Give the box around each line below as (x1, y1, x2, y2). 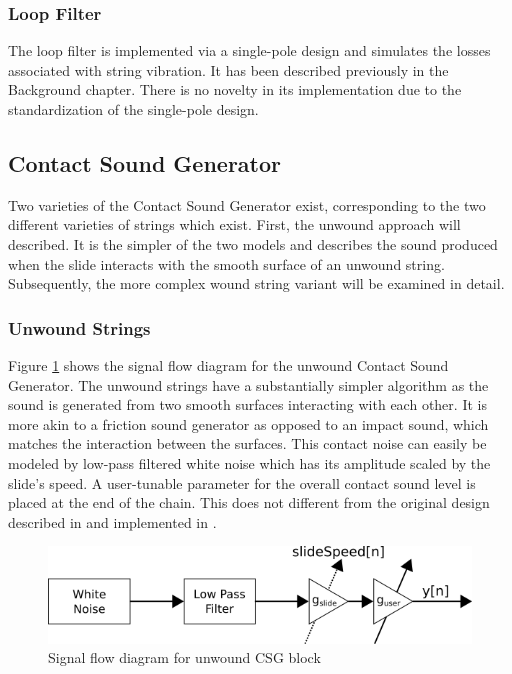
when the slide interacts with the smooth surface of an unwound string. (8, 253, 445, 274)
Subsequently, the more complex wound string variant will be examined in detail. (8, 273, 505, 294)
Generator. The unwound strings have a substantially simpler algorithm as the (8, 374, 489, 395)
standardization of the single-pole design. (8, 99, 259, 119)
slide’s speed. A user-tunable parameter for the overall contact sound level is (8, 472, 476, 493)
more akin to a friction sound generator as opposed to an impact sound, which (8, 413, 489, 434)
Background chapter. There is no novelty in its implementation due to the (8, 79, 462, 100)
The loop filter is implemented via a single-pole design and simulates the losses (8, 40, 491, 61)
